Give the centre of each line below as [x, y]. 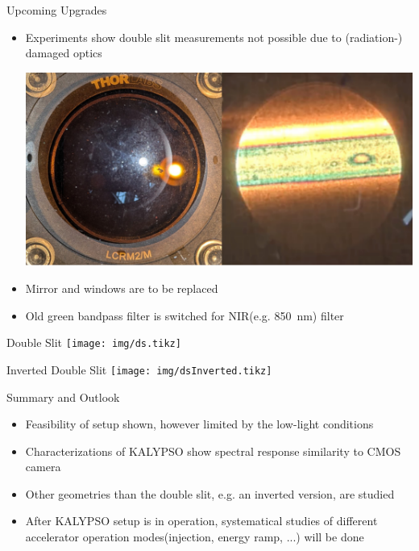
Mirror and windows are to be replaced [122, 288]
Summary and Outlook [63, 397]
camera [43, 467]
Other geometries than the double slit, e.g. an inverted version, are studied [210, 493]
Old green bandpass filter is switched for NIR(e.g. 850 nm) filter [185, 315]
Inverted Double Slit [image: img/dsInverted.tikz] [139, 369]
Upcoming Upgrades [57, 10]
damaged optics [64, 53]
